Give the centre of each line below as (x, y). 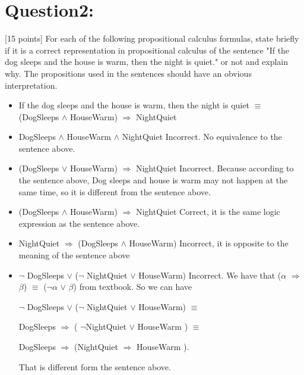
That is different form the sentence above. (95, 366)
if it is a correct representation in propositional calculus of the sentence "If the (147, 50)
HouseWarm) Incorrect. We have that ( (210, 275)
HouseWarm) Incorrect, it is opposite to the (209, 243)
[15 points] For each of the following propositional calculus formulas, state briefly (152, 38)
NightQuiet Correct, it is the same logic (208, 212)
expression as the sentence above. (79, 223)
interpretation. (31, 85)
